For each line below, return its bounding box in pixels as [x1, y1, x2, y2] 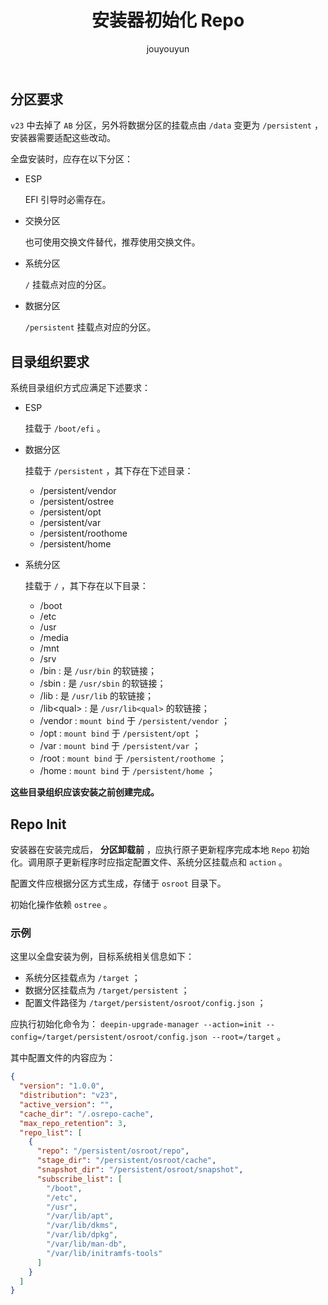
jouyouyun [146, 42, 190, 55]
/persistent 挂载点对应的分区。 [24, 321, 157, 333]
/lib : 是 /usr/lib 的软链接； [39, 690, 155, 702]
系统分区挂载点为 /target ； [24, 972, 141, 984]
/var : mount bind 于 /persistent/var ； [39, 740, 202, 752]
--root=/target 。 [211, 1031, 287, 1043]
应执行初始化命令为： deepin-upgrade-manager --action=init [10, 1018, 262, 1030]
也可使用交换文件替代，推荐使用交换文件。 [24, 236, 201, 248]
